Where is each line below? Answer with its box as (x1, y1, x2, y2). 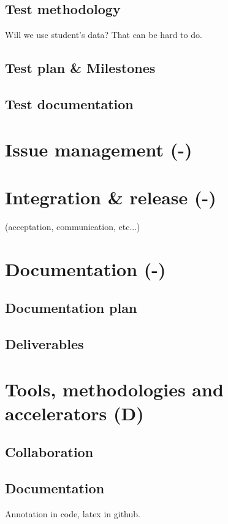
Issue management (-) (5, 136, 192, 161)
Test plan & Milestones (5, 58, 156, 77)
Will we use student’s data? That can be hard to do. (5, 28, 202, 41)
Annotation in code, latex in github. (5, 507, 140, 520)
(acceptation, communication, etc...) (5, 220, 140, 233)
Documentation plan (5, 298, 137, 317)
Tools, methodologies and (5, 376, 224, 401)
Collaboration (5, 442, 94, 461)
